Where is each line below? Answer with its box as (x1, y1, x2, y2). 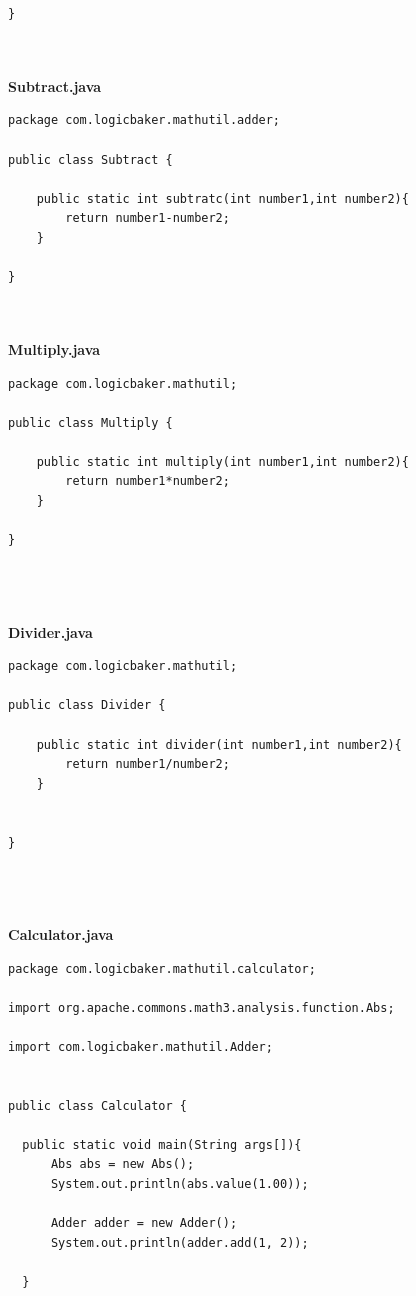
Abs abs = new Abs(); (50, 1157, 195, 1172)
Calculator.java (8, 923, 114, 944)
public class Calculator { (8, 1098, 187, 1113)
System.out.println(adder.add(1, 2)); (50, 1235, 309, 1250)
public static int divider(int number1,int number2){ (36, 737, 402, 752)
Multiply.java (8, 338, 101, 359)
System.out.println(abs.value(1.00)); (50, 1177, 309, 1192)
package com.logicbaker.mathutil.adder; (8, 113, 281, 128)
